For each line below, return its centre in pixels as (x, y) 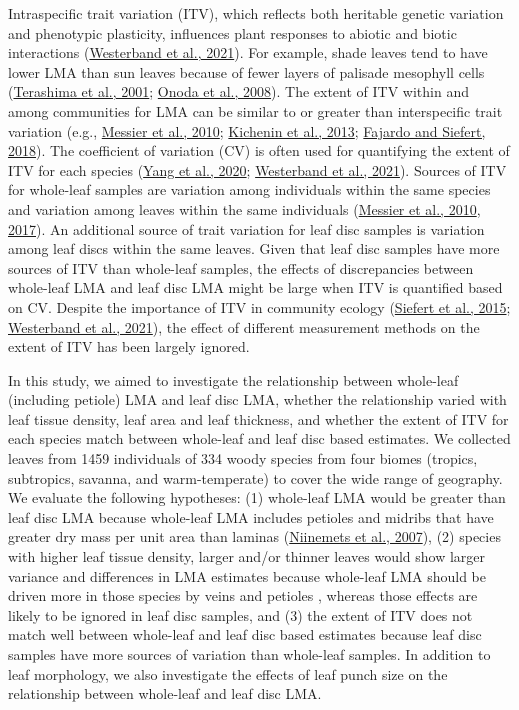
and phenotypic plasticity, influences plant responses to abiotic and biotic (232, 32)
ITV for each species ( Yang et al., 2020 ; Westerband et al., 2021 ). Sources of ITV (257, 169)
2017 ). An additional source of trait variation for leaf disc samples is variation (246, 228)
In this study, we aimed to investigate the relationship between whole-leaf (233, 379)
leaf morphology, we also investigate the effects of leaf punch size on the (228, 673)
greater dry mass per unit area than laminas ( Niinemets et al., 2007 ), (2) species (254, 536)
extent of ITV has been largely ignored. (129, 346)
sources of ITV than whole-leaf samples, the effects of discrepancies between (241, 267)
